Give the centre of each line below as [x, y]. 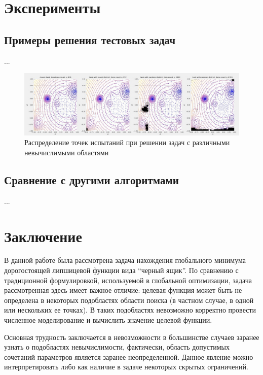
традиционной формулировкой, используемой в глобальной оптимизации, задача [128, 280]
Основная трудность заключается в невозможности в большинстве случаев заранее [132, 337]
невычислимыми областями [67, 152]
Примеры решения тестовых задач [90, 39]
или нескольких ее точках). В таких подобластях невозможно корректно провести [130, 310]
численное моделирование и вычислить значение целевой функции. [108, 320]
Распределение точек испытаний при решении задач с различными [127, 142]
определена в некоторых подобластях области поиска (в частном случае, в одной [129, 300]
